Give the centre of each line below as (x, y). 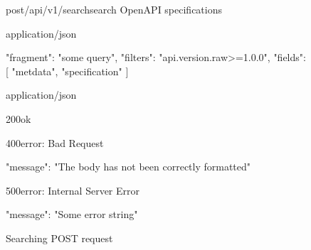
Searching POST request (59, 238)
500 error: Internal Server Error (73, 190)
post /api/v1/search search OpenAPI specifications (114, 9)
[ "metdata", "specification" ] (67, 71)
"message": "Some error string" (72, 214)
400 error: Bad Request (55, 142)
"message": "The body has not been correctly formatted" (128, 167)
